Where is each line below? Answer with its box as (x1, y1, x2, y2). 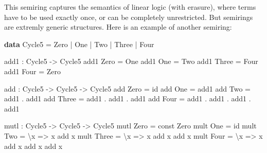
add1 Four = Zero (4, 65, 61, 76)
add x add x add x (4, 140, 63, 151)
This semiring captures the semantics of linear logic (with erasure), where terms (4, 2, 256, 12)
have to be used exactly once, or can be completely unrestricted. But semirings (4, 11, 253, 22)
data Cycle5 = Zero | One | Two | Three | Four (4, 38, 154, 49)
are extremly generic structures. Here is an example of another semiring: (4, 21, 232, 32)
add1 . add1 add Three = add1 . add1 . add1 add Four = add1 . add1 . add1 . (4, 93, 251, 104)
